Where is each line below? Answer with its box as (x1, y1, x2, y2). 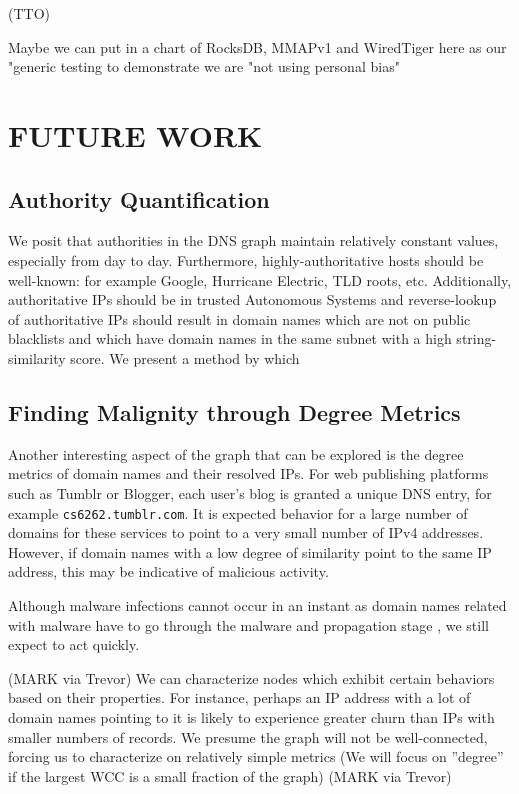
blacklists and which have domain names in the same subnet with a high (8, 328, 452, 349)
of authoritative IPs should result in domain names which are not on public (8, 308, 471, 329)
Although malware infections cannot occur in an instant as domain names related (8, 594, 507, 615)
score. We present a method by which (70, 347, 300, 368)
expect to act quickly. (8, 634, 140, 655)
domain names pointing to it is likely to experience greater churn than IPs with (8, 706, 495, 727)
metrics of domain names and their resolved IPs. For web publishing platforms (8, 463, 489, 484)
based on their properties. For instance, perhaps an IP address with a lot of (8, 687, 471, 708)
